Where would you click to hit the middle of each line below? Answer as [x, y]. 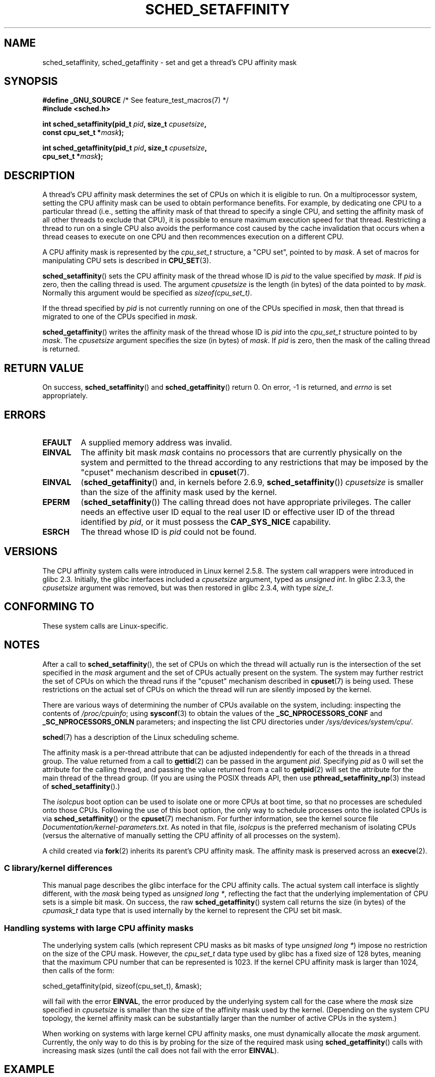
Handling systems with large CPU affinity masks [99, 928]
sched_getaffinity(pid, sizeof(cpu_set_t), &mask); [122, 986]
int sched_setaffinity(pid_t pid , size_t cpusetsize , [124, 124]
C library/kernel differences [58, 868]
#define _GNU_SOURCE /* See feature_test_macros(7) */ [136, 100]
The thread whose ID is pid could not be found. [169, 532]
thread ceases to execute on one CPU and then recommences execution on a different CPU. [193, 237]
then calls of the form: [78, 970]
